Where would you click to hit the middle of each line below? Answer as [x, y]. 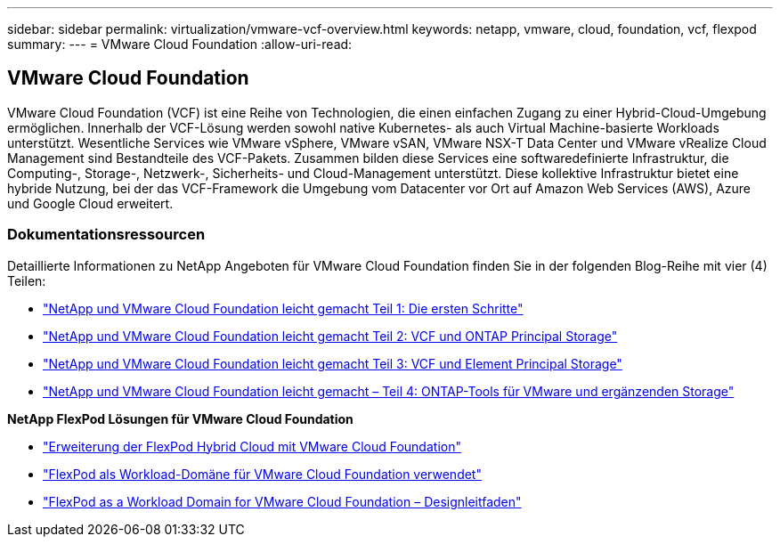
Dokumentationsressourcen [106, 235]
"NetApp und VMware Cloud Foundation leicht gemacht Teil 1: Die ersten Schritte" [283, 308]
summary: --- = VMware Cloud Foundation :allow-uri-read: [180, 44]
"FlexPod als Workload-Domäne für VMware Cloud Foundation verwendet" [262, 474]
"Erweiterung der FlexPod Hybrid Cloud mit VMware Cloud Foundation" [252, 446]
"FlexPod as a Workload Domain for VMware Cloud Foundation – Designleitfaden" [282, 501]
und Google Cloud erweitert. [90, 203]
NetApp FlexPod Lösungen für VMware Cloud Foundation [180, 418]
